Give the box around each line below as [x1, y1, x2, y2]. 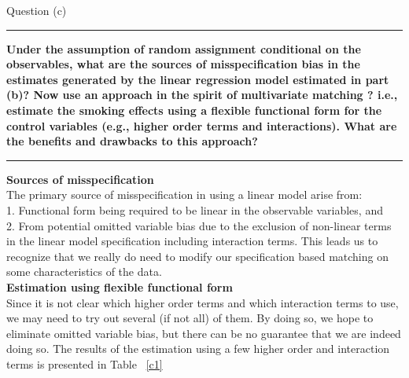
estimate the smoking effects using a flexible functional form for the [6, 101, 382, 118]
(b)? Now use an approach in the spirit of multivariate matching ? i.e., [6, 86, 398, 103]
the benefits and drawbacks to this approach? [6, 133, 258, 149]
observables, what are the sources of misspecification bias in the [6, 56, 360, 72]
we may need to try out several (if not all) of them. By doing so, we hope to [6, 310, 374, 326]
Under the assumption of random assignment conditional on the [6, 40, 361, 57]
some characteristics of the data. [6, 263, 162, 280]
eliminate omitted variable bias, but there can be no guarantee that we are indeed [6, 325, 401, 341]
